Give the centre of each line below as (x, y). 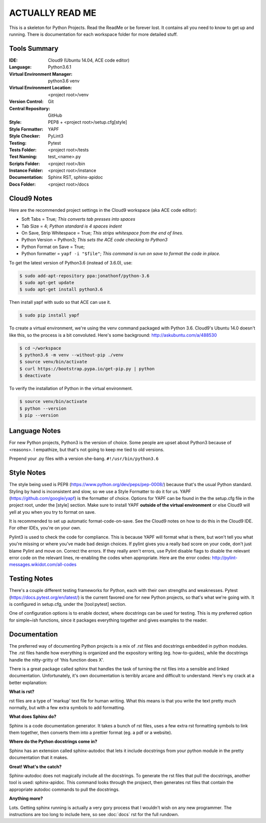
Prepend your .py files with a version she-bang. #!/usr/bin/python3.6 (84, 459)
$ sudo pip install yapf (50, 315)
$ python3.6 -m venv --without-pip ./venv (71, 355)
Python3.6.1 (60, 67)
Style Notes (28, 473)
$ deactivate (35, 376)
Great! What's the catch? (35, 766)
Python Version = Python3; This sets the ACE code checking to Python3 (94, 240)
